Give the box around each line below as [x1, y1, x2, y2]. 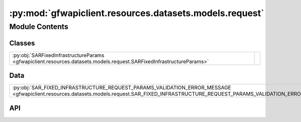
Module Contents [9, 22, 69, 31]
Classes [9, 39, 35, 47]
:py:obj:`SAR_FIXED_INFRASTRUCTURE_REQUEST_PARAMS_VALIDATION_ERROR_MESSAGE [12, 84, 231, 91]
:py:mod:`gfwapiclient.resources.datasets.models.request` [9, 8, 264, 19]
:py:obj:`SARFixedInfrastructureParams [12, 52, 105, 59]
